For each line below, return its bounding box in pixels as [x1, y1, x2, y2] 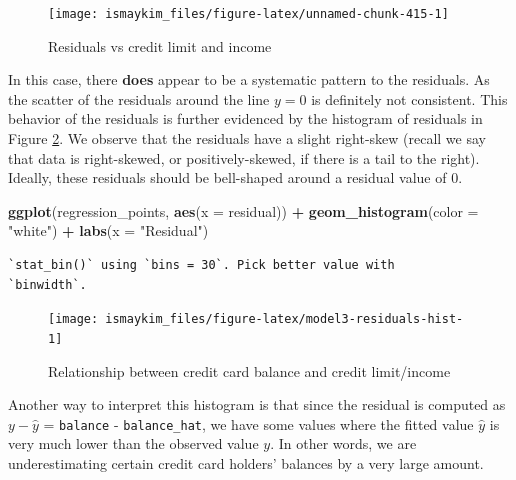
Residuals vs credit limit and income [48, 35, 272, 56]
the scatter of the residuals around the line [8, 88, 270, 109]
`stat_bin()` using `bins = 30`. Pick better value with [8, 258, 395, 272]
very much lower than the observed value [8, 433, 259, 454]
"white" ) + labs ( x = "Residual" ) [8, 220, 209, 241]
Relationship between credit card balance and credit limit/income [48, 360, 451, 381]
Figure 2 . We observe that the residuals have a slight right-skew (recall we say [8, 128, 486, 149]
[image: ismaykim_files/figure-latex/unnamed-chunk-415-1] [48, 7, 449, 21]
